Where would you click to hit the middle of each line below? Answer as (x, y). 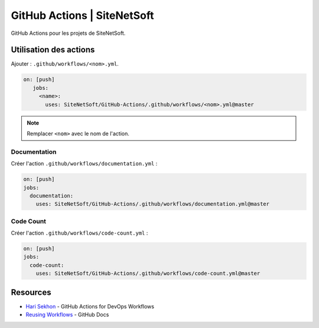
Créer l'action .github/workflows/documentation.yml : (84, 164)
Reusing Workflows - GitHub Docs (67, 315)
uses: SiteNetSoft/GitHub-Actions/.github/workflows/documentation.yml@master (153, 204)
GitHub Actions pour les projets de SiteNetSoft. (68, 33)
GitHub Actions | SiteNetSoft (82, 15)
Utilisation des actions (53, 50)
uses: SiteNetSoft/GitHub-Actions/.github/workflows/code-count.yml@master (148, 274)
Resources (31, 292)
